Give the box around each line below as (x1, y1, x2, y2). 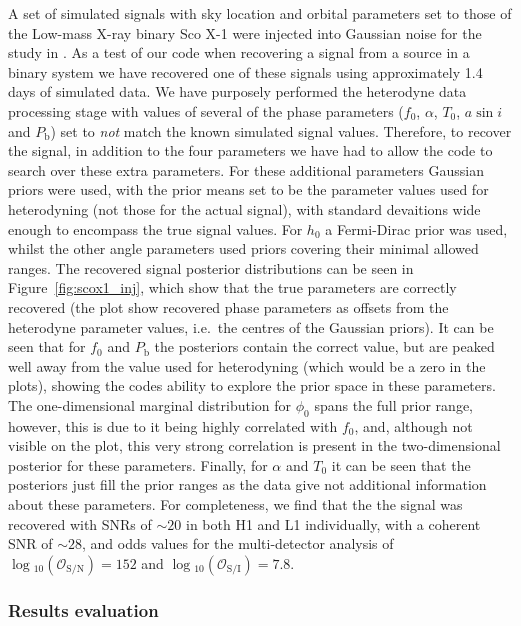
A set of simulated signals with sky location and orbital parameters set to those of (8, 3, 512, 23)
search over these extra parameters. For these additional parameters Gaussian (8, 159, 484, 180)
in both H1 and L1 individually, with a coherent (185, 513, 481, 534)
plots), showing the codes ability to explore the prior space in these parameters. (8, 375, 496, 396)
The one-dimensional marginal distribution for (8, 394, 292, 415)
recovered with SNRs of (8, 513, 152, 534)
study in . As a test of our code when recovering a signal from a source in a (8, 42, 470, 63)
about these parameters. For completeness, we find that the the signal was (8, 494, 463, 515)
